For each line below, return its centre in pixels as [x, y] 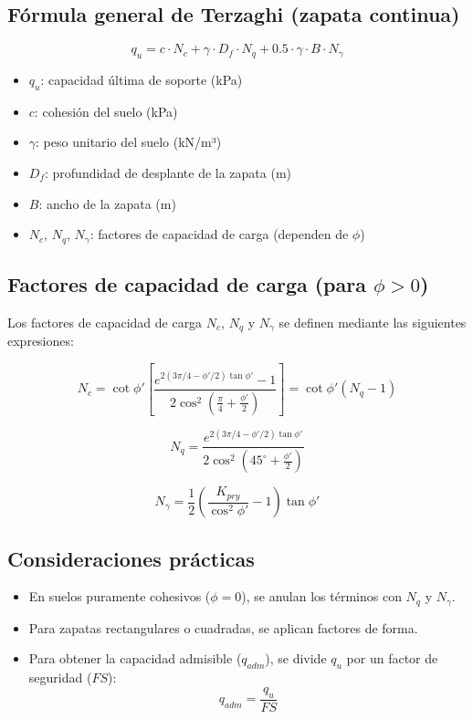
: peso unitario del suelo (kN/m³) [129, 142]
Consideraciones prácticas [131, 558]
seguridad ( [60, 677]
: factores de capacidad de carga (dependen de [219, 234]
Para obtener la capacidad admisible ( [135, 658]
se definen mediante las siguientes [373, 322]
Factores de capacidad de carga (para [187, 284]
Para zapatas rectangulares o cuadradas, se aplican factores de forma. [223, 627]
